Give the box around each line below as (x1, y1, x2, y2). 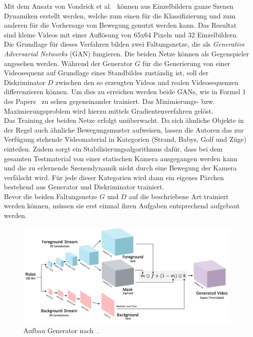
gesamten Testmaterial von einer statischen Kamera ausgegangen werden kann (4, 153, 237, 163)
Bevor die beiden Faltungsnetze (4, 191, 97, 201)
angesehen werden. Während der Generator (4, 58, 133, 68)
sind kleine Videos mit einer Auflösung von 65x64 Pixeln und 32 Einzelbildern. (4, 29, 238, 39)
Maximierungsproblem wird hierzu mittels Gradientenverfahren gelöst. (4, 105, 214, 116)
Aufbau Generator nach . (23, 325, 99, 335)
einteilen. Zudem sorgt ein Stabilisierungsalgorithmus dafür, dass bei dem (4, 143, 223, 153)
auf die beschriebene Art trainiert (128, 191, 229, 201)
